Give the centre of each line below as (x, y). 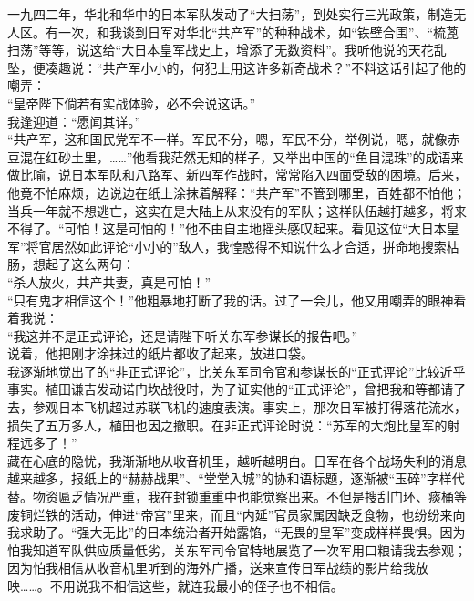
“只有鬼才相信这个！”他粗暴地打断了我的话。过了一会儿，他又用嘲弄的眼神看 (237, 300)
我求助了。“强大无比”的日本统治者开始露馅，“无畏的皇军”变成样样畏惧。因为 (237, 532)
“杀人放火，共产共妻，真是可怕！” (109, 281)
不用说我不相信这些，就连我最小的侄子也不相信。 (196, 585)
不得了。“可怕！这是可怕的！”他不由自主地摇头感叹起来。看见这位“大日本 (227, 228)
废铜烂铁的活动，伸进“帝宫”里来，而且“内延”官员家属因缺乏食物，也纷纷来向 (237, 514)
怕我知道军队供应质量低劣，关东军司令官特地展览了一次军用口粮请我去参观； (237, 549)
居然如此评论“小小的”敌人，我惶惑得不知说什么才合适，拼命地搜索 (249, 246)
